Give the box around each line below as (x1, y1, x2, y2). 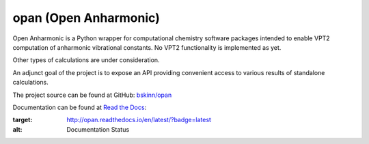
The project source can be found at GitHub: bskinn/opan (12, 91, 172, 99)
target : (12, 116, 33, 124)
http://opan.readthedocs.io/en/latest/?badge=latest (66, 116, 212, 124)
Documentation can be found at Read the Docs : (12, 103, 147, 111)
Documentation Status (66, 125, 130, 133)
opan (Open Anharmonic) (12, 10, 160, 25)
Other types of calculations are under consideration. (12, 56, 160, 64)
